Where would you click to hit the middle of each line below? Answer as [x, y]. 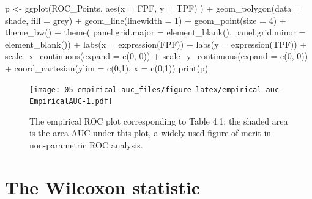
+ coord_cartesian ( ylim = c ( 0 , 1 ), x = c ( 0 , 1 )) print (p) [107, 67]
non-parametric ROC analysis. [86, 145]
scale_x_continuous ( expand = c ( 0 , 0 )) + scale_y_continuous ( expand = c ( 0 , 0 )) [157, 56]
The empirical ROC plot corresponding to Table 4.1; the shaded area [159, 121]
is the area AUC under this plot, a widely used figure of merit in [150, 133]
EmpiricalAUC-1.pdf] [71, 102]
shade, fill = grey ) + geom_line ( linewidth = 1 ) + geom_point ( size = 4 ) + [146, 20]
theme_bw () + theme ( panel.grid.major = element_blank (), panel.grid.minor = [155, 32]
